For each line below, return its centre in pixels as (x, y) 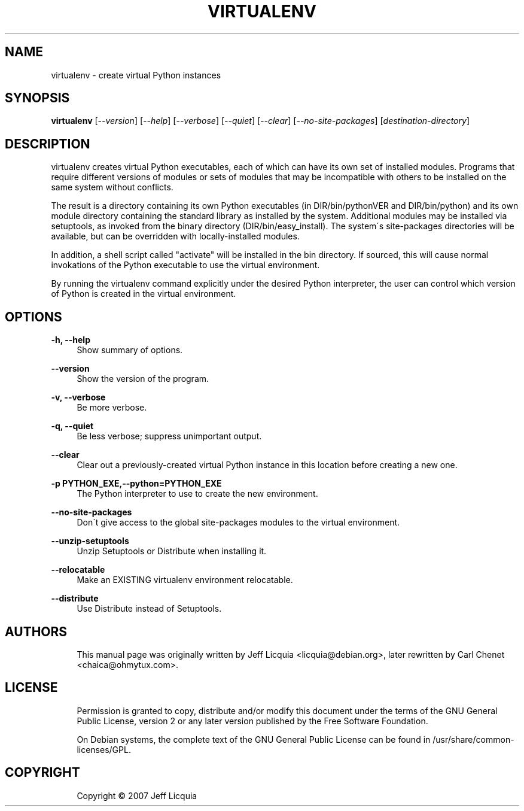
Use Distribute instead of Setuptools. (149, 609)
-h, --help (71, 340)
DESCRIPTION (48, 144)
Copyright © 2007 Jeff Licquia (137, 795)
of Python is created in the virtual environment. (144, 294)
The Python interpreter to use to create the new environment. (197, 494)
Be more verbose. (112, 408)
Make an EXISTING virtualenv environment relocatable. (185, 580)
